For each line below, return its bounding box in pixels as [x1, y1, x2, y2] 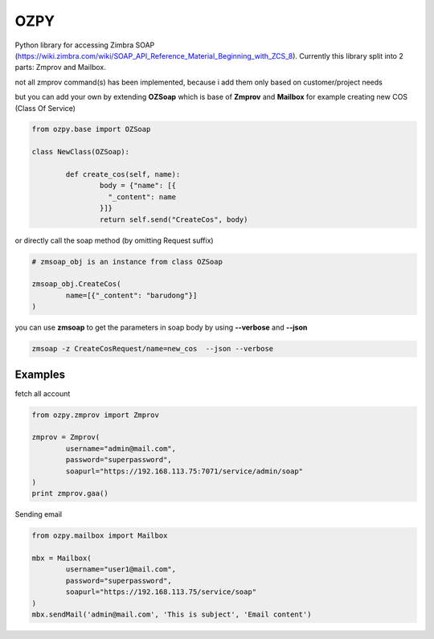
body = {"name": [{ [99, 181, 177, 190]
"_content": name [108, 192, 177, 201]
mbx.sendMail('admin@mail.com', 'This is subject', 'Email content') [31, 610, 312, 619]
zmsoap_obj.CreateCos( [31, 280, 121, 289]
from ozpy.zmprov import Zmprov [31, 410, 160, 420]
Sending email [14, 510, 63, 519]
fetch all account [14, 388, 71, 398]
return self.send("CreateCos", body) [99, 215, 248, 224]
